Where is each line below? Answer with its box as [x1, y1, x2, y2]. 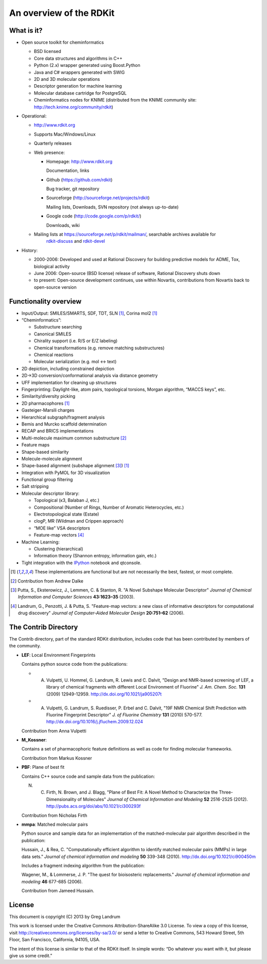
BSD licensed [34, 49, 61, 54]
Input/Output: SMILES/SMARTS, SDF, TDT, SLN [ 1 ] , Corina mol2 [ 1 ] [21, 310, 158, 316]
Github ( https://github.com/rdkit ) [46, 176, 113, 183]
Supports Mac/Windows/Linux [34, 131, 96, 137]
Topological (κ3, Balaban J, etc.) [34, 497, 100, 503]
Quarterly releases [34, 140, 72, 146]
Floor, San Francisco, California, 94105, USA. [9, 937, 101, 943]
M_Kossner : [21, 737, 47, 743]
